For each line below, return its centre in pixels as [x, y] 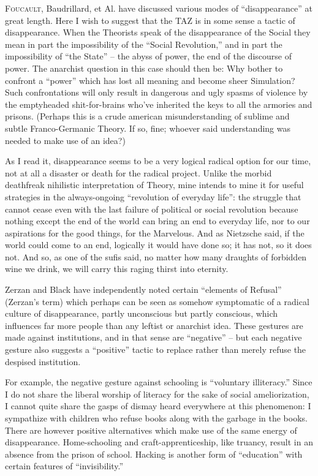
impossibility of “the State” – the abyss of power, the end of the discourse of [148, 56]
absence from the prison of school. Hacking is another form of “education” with [154, 454]
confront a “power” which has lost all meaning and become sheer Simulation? [150, 80]
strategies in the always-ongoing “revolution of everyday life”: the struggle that [153, 196]
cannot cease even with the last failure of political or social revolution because [152, 209]
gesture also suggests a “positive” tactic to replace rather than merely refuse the [156, 349]
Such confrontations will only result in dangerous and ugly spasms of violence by [157, 92]
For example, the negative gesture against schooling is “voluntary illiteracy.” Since [159, 382]
